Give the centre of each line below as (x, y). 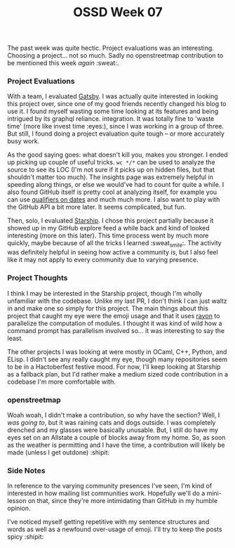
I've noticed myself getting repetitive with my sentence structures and (108, 522)
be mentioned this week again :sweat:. (63, 63)
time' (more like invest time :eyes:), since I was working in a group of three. (116, 126)
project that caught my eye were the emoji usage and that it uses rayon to (114, 315)
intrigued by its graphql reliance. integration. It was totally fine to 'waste (111, 119)
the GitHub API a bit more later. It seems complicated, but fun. (97, 207)
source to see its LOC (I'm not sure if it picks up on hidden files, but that (111, 170)
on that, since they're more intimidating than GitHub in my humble (123, 501)
